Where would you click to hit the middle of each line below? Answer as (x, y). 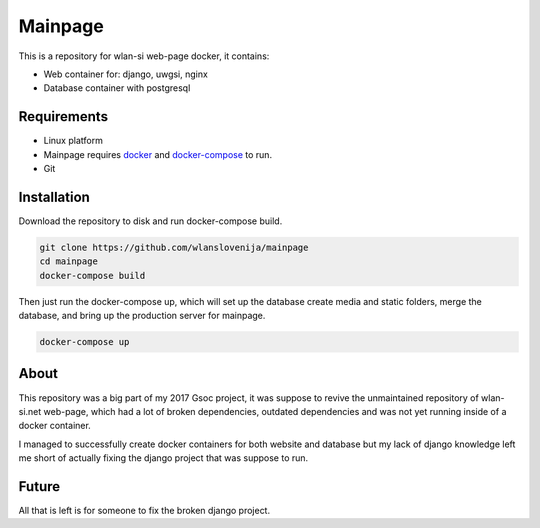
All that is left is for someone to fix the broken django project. (144, 511)
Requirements (63, 116)
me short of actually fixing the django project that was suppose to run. (163, 458)
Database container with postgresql (117, 88)
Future (39, 486)
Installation (54, 196)
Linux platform (73, 141)
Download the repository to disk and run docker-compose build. (150, 221)
